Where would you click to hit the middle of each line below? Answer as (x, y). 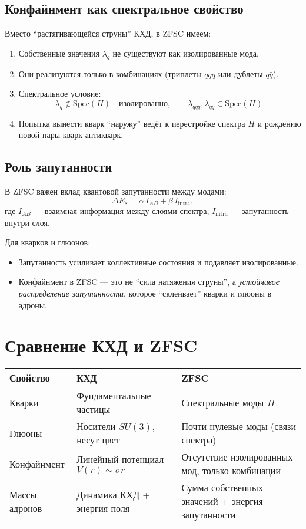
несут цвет (98, 440)
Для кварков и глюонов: (48, 242)
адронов (26, 508)
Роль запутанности (59, 167)
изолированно (143, 103)
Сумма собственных (222, 488)
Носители (96, 426)
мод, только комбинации (231, 471)
